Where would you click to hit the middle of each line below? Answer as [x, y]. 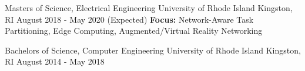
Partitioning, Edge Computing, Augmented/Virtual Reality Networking [134, 31]
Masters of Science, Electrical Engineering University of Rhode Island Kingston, [149, 8]
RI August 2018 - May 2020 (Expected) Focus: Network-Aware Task [129, 19]
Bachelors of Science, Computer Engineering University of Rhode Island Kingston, [153, 50]
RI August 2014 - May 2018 [55, 61]
